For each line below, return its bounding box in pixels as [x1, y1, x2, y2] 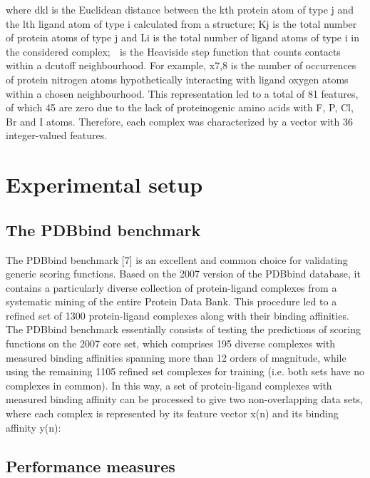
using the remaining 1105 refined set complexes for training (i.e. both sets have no [6, 364, 364, 379]
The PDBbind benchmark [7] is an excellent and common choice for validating [6, 252, 348, 267]
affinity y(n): [6, 419, 61, 434]
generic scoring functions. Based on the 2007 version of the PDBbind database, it [6, 266, 361, 281]
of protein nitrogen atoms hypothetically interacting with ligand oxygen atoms [6, 71, 349, 86]
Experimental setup [6, 170, 203, 199]
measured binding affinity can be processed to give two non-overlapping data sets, [6, 392, 363, 407]
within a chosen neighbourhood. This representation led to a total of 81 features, [6, 86, 359, 101]
